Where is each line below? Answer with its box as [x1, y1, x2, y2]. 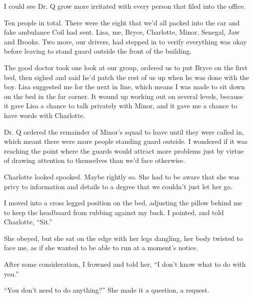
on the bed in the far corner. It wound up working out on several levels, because [4, 91, 243, 101]
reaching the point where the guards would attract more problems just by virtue [4, 145, 244, 156]
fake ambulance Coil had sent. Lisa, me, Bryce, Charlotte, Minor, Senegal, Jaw [4, 27, 240, 37]
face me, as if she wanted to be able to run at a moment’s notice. [4, 242, 198, 253]
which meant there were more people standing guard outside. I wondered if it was [4, 136, 248, 146]
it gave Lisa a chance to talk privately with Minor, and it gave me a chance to [4, 100, 237, 111]
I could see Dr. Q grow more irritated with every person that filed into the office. [4, 1, 246, 11]
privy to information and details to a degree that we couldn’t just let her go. [4, 181, 233, 191]
